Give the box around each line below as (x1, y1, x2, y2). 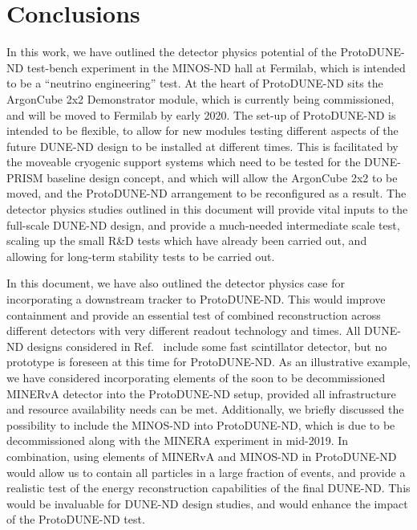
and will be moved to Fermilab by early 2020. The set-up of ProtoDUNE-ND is (6, 106, 396, 123)
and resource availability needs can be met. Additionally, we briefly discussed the (6, 401, 404, 418)
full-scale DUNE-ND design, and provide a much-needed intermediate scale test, (6, 216, 400, 233)
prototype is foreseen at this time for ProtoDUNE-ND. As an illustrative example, (6, 353, 411, 370)
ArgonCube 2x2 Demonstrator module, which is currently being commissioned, (6, 90, 395, 107)
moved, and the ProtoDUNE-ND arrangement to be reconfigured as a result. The (6, 185, 407, 202)
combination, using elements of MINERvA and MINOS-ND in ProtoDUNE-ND (6, 447, 397, 464)
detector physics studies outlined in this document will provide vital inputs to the (6, 201, 408, 218)
